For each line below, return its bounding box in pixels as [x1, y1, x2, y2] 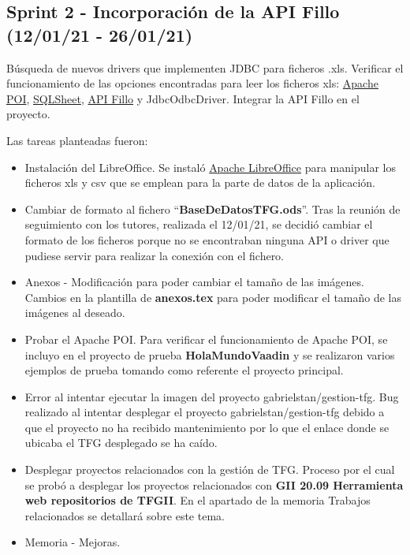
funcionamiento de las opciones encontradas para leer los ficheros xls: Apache [6, 75, 378, 91]
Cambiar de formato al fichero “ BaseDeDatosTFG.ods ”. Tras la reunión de [24, 200, 401, 217]
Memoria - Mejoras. [24, 534, 121, 550]
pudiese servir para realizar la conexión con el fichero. [24, 247, 285, 263]
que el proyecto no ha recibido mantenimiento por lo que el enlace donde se [24, 419, 389, 435]
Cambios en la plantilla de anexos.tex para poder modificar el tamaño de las [24, 289, 402, 305]
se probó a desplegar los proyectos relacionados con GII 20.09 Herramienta [24, 476, 404, 493]
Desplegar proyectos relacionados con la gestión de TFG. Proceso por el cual [24, 461, 395, 478]
